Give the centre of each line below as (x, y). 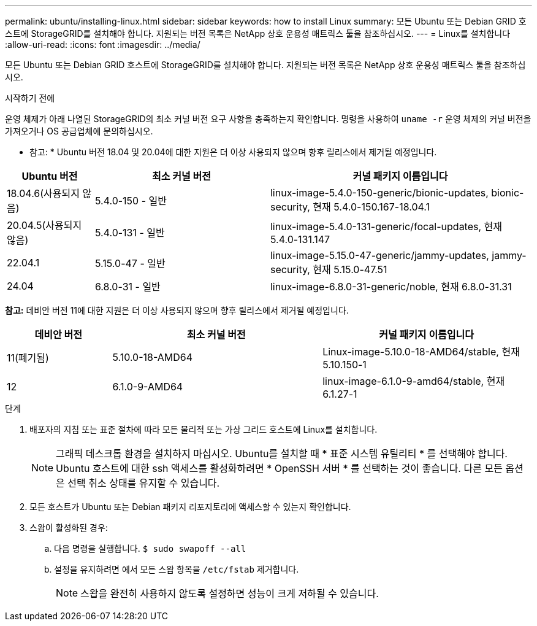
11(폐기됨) (28, 358)
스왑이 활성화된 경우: (69, 527)
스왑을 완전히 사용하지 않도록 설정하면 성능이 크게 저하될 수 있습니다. (230, 593)
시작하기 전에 (30, 98)
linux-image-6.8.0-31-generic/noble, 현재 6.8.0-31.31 (391, 287)
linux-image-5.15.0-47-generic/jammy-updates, (379, 255)
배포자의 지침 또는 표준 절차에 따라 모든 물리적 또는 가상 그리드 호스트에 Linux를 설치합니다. (204, 429)
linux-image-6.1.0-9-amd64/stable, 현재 (414, 381)
